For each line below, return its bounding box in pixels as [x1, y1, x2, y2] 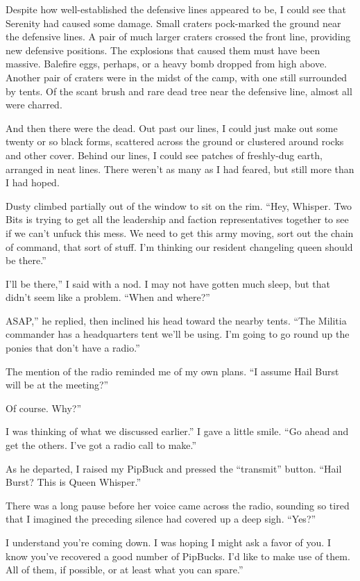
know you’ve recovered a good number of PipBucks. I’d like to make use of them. [6, 548, 350, 563]
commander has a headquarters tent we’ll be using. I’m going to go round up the [6, 327, 350, 341]
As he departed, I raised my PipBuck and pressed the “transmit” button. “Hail [6, 461, 342, 475]
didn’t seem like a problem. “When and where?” [6, 290, 210, 304]
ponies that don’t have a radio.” [6, 341, 140, 355]
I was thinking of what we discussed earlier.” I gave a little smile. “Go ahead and [6, 424, 349, 439]
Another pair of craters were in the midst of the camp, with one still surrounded [6, 69, 348, 84]
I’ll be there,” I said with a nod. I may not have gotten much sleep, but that [6, 276, 331, 290]
